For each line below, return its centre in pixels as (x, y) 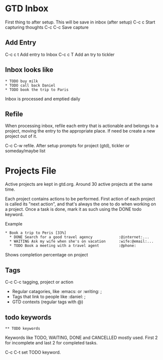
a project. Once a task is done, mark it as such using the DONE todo (73, 209)
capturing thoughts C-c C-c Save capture (47, 27)
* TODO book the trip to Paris (37, 90)
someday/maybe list (25, 151)
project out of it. (21, 136)
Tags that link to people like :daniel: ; (49, 297)
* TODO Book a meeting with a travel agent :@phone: (73, 246)
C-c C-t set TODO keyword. (33, 352)
